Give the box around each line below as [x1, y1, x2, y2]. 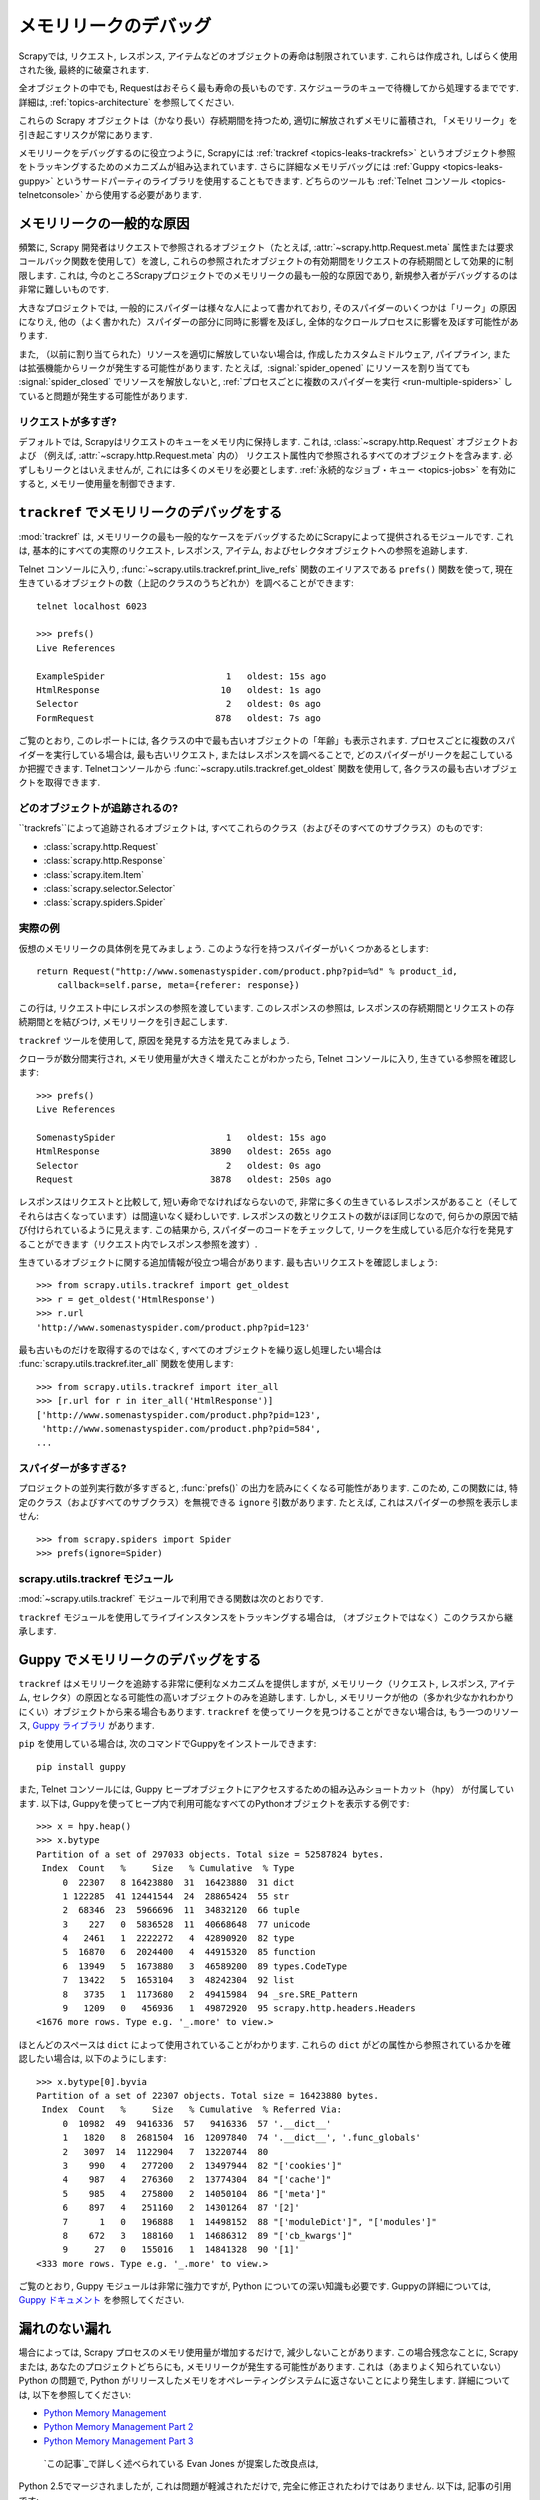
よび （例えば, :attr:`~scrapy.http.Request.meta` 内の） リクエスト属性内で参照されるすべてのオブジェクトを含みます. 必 [18, 450, 513, 462]
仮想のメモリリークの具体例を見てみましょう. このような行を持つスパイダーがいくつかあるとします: [18, 942, 429, 954]
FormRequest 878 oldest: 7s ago [36, 712, 322, 724]
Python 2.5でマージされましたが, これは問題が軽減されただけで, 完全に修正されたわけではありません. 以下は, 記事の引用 [18, 2480, 512, 2492]
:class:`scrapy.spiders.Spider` [43, 896, 166, 909]
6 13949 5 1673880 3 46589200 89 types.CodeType [62, 1960, 348, 1972]
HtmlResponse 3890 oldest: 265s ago [36, 1146, 332, 1157]
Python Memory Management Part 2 [43, 2421, 194, 2433]
